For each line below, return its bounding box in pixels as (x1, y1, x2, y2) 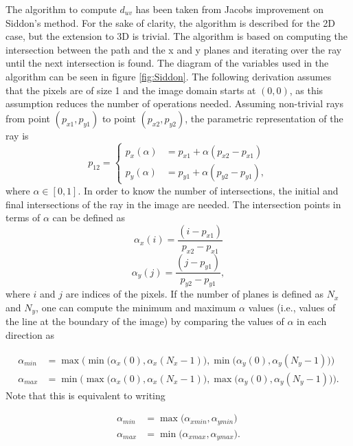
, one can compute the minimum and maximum (36, 300, 236, 314)
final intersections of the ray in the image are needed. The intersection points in (5, 197, 341, 211)
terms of (5, 210, 41, 225)
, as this (289, 82, 323, 97)
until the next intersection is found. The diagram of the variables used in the (5, 56, 329, 70)
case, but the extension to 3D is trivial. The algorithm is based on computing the (5, 29, 348, 43)
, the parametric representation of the (185, 111, 343, 125)
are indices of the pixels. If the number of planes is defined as (65, 287, 324, 301)
